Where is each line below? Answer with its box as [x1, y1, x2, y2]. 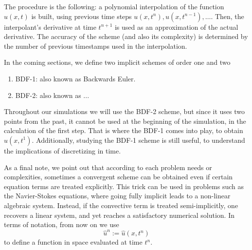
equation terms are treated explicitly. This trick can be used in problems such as [4, 181, 244, 191]
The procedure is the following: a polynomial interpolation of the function [4, 1, 224, 11]
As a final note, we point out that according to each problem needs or [4, 162, 212, 172]
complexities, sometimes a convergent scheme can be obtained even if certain [4, 172, 233, 182]
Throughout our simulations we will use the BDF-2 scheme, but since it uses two [4, 106, 245, 116]
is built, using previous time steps [31, 11, 132, 21]
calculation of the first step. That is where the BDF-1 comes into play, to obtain [4, 125, 243, 135]
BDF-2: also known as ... [15, 90, 90, 100]
